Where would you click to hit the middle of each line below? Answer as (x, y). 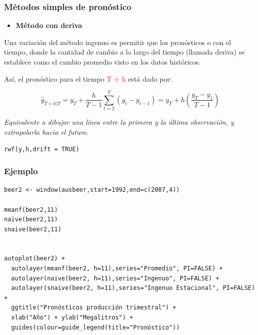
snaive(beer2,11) (33, 229)
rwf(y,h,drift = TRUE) (42, 149)
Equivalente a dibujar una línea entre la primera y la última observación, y (119, 122)
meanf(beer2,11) (31, 210)
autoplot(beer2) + (35, 259)
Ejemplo (21, 171)
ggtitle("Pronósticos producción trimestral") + (94, 308)
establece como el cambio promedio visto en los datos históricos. (102, 62)
